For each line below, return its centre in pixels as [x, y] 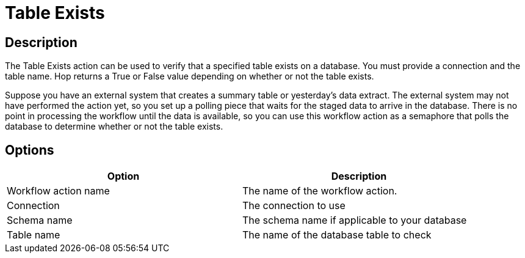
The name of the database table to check [337, 235]
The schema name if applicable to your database [355, 220]
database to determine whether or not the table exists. [114, 127]
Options [30, 150]
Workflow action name [58, 191]
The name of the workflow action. [320, 191]
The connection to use [294, 206]
